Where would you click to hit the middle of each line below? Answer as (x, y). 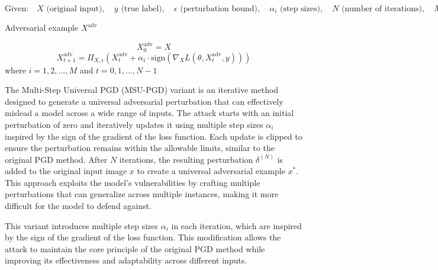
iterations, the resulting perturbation (186, 159)
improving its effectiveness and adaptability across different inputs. (126, 260)
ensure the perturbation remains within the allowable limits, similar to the (140, 148)
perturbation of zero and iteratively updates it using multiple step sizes (134, 124)
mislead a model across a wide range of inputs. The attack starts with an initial (149, 113)
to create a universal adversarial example (211, 171)
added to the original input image (66, 171)
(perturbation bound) (219, 9)
